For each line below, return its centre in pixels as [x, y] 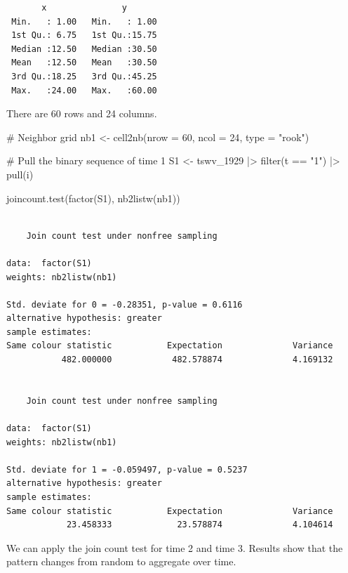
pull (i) [20, 174]
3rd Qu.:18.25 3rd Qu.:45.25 [84, 76]
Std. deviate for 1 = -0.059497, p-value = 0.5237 [127, 469]
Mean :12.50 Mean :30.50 [84, 63]
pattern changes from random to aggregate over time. [121, 561]
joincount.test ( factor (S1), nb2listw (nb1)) [93, 198]
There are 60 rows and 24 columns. [82, 113]
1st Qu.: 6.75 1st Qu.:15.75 [84, 35]
